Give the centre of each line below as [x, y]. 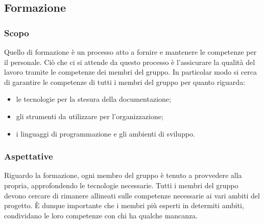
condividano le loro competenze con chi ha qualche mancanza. [101, 215]
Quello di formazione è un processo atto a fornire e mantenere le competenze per [130, 52]
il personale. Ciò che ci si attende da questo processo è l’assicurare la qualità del [130, 62]
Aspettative [29, 156]
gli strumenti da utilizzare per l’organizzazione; [90, 116]
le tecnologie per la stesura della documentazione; [93, 99]
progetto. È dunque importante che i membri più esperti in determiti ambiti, [124, 205]
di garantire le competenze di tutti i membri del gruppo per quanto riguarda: [125, 82]
